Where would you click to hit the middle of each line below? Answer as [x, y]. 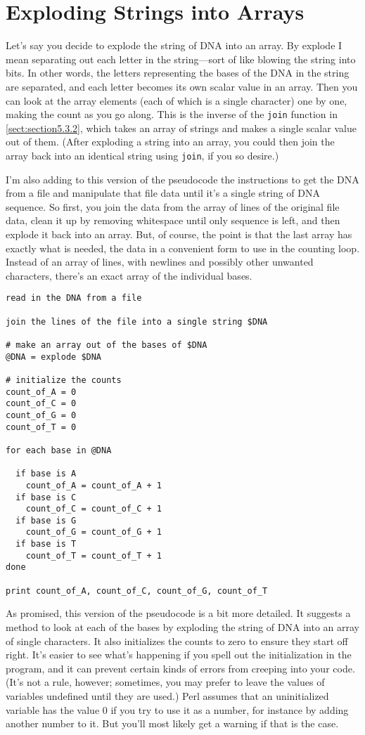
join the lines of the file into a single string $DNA [137, 321]
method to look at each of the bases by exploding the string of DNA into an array [182, 627]
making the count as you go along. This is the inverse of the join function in [172, 114]
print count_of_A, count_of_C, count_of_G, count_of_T [137, 591]
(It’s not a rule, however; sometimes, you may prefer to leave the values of [165, 682]
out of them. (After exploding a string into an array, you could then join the [170, 142]
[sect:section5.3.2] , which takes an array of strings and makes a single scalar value [181, 128]
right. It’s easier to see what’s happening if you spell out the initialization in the [179, 655]
